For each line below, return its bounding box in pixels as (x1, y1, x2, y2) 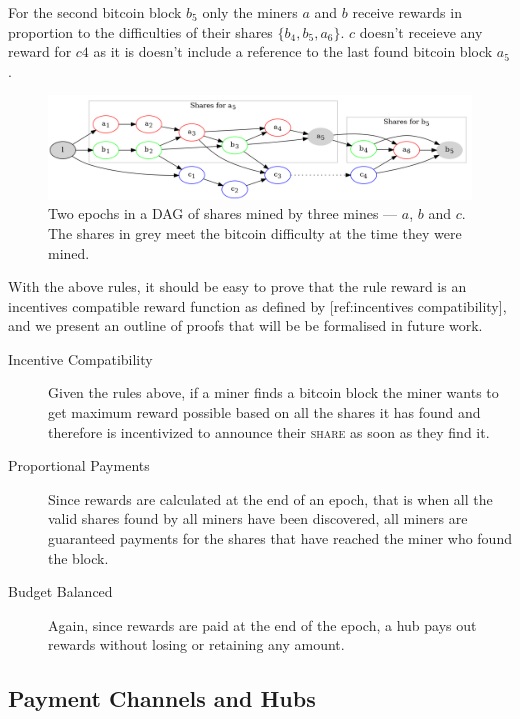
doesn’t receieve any (359, 21, 483, 42)
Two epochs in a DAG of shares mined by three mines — (48, 203, 398, 224)
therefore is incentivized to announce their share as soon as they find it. (48, 421, 490, 442)
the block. (48, 547, 109, 568)
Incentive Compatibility (8, 348, 153, 369)
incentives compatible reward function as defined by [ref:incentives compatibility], (8, 295, 507, 316)
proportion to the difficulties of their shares (8, 21, 273, 42)
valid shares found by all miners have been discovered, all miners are (48, 508, 468, 529)
